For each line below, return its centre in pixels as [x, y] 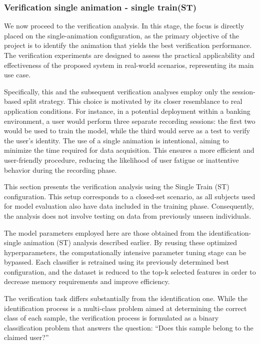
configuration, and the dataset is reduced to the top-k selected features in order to [130, 271]
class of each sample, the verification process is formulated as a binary [111, 318]
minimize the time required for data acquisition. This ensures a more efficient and [129, 150]
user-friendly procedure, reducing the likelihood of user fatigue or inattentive [121, 160]
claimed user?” [26, 337]
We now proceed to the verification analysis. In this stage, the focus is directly [124, 26]
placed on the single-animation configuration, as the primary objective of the [122, 35]
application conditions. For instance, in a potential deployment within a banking [127, 111]
